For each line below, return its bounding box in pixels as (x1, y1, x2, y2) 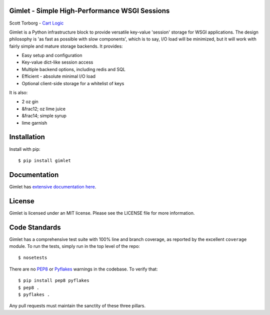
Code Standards (9, 223, 61, 231)
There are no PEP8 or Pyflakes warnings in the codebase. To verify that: (9, 266, 158, 272)
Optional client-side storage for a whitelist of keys (21, 80, 124, 86)
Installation (9, 133, 45, 141)
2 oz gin (21, 99, 38, 105)
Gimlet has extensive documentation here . (9, 183, 96, 190)
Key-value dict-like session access (21, 59, 93, 65)
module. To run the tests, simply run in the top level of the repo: (9, 243, 140, 249)
